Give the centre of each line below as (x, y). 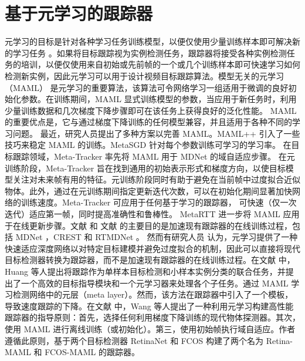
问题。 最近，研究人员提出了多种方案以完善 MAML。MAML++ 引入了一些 (156, 133)
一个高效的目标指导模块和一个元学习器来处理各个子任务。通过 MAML (155, 283)
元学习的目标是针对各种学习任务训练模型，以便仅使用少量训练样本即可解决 (148, 41)
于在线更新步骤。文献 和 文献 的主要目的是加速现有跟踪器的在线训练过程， (148, 225)
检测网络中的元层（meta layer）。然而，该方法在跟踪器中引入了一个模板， (153, 294)
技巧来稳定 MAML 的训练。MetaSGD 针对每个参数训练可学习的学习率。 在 (148, 145)
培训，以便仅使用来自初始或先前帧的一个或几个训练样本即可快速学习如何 (160, 64)
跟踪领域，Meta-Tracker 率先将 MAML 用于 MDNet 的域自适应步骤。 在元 (154, 156)
